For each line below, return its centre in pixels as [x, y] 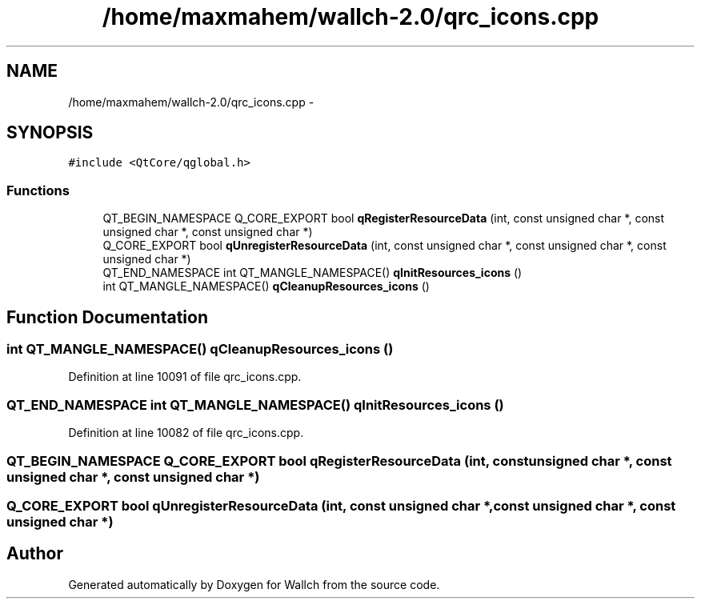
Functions [38, 190]
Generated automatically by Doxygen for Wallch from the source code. [254, 584]
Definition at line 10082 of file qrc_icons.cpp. [186, 433]
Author [35, 554]
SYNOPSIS [50, 133]
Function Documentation [107, 317]
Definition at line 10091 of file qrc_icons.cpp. [185, 377]
